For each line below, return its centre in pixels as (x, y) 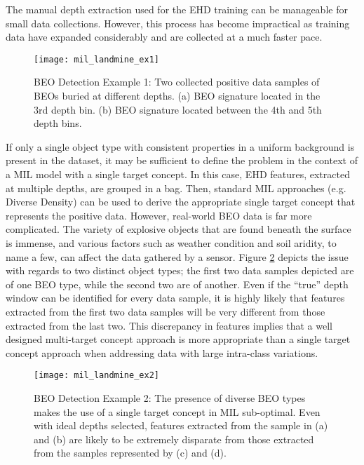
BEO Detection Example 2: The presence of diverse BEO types (170, 397)
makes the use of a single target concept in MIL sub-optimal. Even (177, 411)
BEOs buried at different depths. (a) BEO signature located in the (177, 96)
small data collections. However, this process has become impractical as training (178, 23)
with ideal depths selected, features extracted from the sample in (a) (181, 425)
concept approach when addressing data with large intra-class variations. (162, 352)
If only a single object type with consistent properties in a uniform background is (180, 146)
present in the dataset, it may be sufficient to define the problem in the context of (182, 160)
